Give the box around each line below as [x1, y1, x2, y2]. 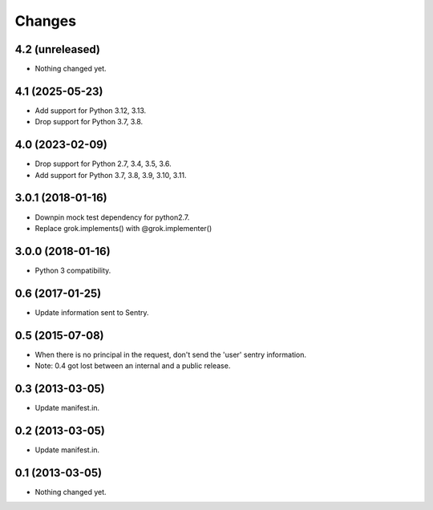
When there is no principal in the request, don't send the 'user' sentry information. [34, 350, 307, 359]
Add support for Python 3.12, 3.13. [34, 105, 147, 115]
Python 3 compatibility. [34, 265, 111, 275]
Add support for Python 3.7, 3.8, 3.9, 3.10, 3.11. [34, 170, 187, 180]
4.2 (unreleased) [14, 42, 100, 56]
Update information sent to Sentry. [34, 307, 149, 317]
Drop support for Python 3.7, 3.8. [34, 117, 144, 127]
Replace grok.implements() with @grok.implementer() [34, 223, 212, 233]
